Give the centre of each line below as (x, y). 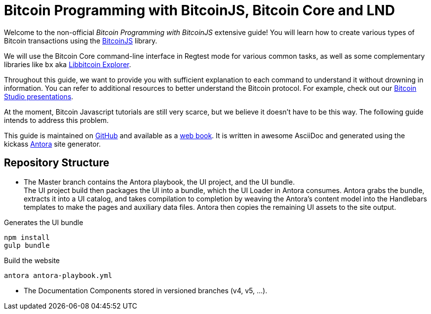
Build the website (32, 260)
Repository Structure (57, 163)
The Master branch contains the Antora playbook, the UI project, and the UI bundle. (159, 182)
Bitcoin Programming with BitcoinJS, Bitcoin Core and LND (199, 10)
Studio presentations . (39, 96)
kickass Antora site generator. (53, 144)
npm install (27, 237)
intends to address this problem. (57, 120)
